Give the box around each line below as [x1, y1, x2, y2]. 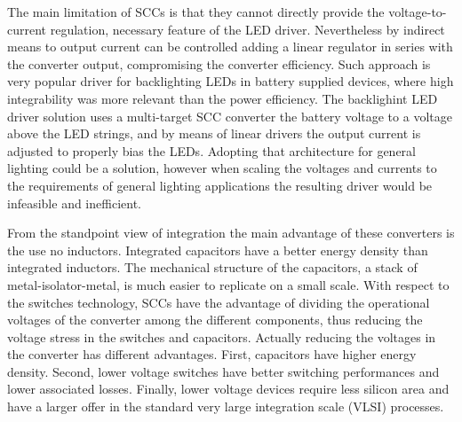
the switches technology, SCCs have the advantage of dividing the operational [7, 293, 430, 311]
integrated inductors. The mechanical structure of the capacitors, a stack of [7, 258, 418, 277]
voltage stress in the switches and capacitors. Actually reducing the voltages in [7, 327, 436, 346]
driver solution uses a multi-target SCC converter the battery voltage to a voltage [7, 106, 452, 125]
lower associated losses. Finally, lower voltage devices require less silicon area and [7, 379, 450, 398]
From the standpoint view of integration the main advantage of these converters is [7, 223, 455, 242]
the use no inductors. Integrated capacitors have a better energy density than [7, 240, 428, 259]
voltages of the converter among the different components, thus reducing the [7, 310, 423, 329]
